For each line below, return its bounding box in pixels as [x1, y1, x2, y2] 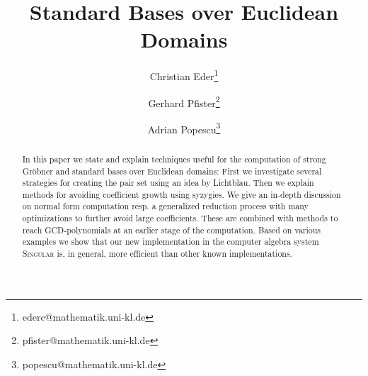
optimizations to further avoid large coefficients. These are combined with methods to [22, 212, 338, 224]
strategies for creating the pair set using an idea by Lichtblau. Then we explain [22, 177, 314, 189]
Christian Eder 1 [149, 67, 219, 83]
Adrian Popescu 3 [147, 119, 221, 136]
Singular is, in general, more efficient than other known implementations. [22, 248, 292, 260]
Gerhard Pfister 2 [148, 93, 220, 110]
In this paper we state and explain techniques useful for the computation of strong [22, 153, 326, 165]
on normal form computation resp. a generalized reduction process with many [22, 200, 309, 212]
